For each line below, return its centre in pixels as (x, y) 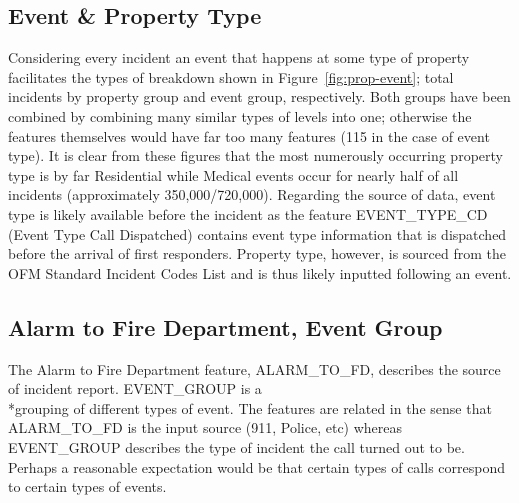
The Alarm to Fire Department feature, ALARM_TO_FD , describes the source (254, 368)
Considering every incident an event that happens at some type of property (239, 57)
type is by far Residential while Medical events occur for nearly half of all (233, 174)
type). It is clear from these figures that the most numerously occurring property (255, 155)
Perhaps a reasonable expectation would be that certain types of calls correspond (256, 466)
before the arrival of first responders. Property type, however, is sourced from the (257, 253)
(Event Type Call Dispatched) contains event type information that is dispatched (257, 233)
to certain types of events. (87, 486)
